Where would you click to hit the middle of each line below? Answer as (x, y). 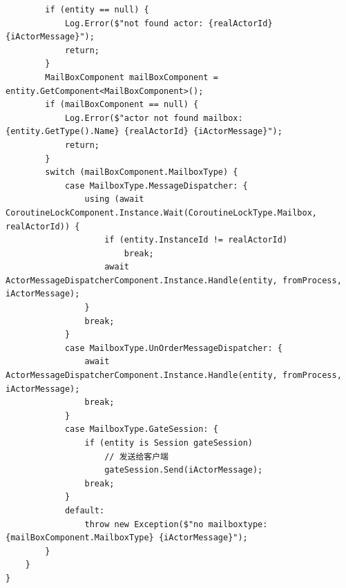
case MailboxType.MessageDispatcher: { (156, 186)
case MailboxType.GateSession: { (141, 429)
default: (85, 510)
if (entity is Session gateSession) (169, 443)
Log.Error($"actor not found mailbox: (154, 118)
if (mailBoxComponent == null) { (122, 105)
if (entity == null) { (97, 10)
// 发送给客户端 (137, 456)
